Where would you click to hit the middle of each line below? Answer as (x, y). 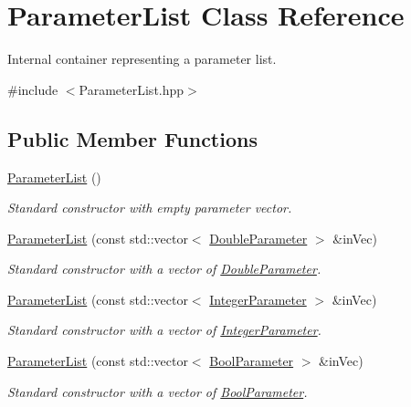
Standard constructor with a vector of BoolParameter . (158, 391)
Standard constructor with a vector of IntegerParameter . (164, 330)
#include (33, 89)
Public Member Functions (132, 138)
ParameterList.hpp (132, 89)
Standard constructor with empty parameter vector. (150, 208)
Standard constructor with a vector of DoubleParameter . (164, 269)
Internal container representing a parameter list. (142, 59)
